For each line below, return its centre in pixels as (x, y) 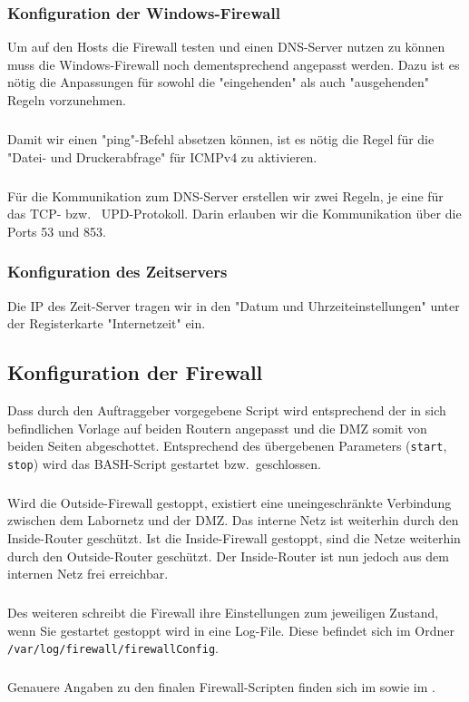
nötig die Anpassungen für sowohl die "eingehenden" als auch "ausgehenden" (219, 82)
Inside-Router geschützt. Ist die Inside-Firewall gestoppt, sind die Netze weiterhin (234, 537)
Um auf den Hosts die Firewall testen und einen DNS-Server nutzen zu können (226, 47)
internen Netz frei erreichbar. (88, 574)
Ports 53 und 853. (57, 231)
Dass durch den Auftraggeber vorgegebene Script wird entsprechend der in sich (227, 409)
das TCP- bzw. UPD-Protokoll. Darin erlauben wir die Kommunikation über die (234, 214)
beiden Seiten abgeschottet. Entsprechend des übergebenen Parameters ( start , (227, 446)
